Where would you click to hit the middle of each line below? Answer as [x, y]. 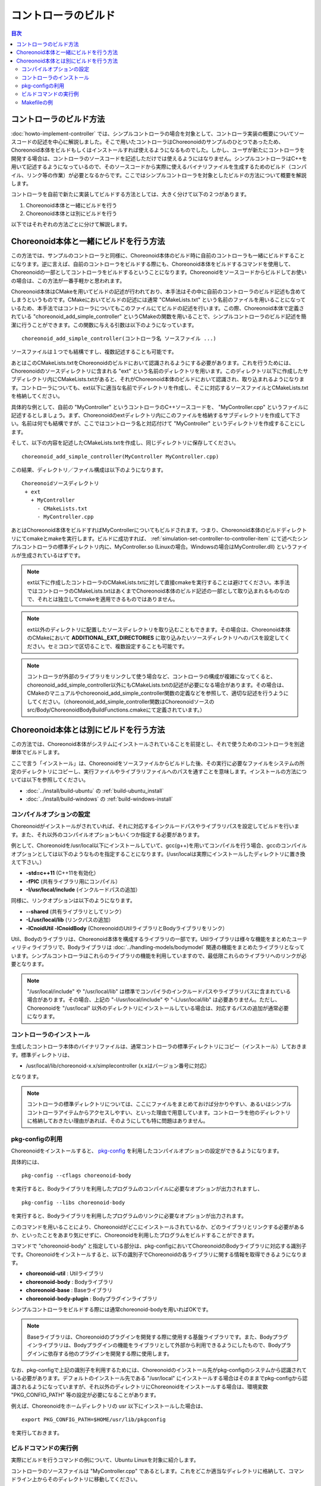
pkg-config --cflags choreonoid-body [77, 1175]
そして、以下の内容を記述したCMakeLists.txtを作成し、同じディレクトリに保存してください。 [125, 443]
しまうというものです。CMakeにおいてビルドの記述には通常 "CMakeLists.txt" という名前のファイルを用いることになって [158, 300]
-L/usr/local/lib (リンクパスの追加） [70, 920]
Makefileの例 [37, 102]
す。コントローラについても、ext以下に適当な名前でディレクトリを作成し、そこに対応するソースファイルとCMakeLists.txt [160, 388]
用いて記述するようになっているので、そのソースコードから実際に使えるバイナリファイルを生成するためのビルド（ [151, 167]
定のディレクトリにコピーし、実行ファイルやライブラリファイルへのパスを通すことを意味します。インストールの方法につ [159, 772]
